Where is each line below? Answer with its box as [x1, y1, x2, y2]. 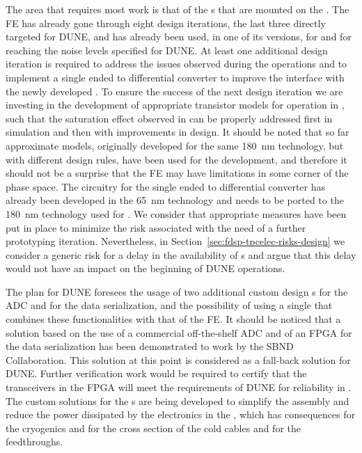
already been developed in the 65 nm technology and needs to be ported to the [6, 193, 344, 207]
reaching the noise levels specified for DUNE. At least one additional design [6, 42, 328, 57]
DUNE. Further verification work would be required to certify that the [6, 366, 307, 381]
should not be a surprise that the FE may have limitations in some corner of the [6, 166, 349, 180]
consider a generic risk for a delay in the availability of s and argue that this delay [6, 247, 356, 262]
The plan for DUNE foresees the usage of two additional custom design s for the [6, 284, 348, 299]
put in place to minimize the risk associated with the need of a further [6, 220, 306, 235]
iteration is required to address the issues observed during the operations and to [6, 56, 347, 71]
